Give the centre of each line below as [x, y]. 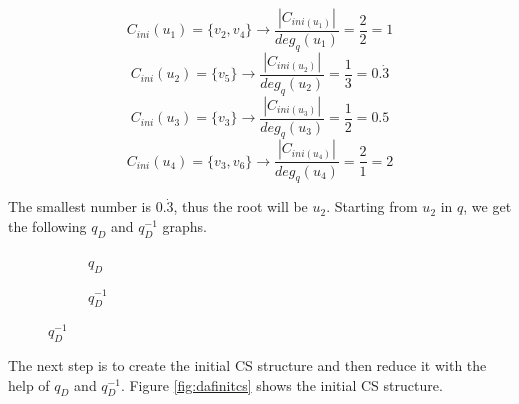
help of [29, 384]
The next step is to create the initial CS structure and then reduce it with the [247, 365]
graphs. [184, 225]
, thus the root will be [240, 206]
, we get [487, 206]
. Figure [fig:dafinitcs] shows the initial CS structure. [281, 384]
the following [47, 225]
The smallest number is [79, 206]
